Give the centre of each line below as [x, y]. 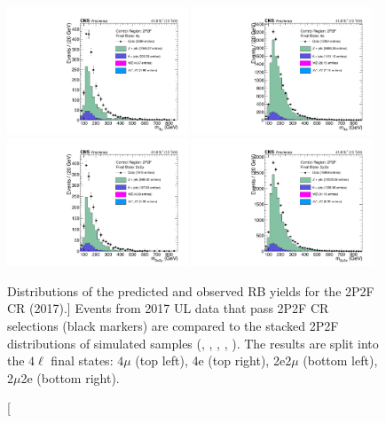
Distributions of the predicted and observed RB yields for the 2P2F [191, 290]
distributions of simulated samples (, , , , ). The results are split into [193, 343]
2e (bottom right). [70, 377]
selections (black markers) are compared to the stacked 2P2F [173, 326]
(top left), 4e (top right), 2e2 [213, 360]
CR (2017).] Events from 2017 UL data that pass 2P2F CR [168, 308]
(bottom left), [340, 360]
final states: [82, 360]
